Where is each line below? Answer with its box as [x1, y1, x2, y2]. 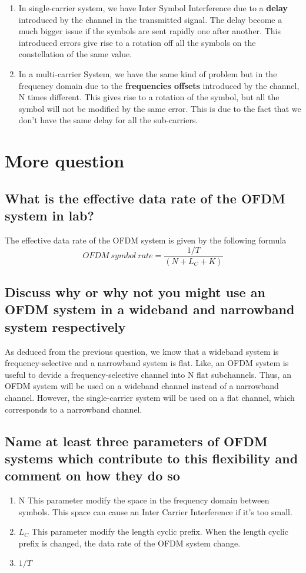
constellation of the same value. [18, 48, 132, 60]
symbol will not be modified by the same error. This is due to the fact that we [18, 102, 301, 114]
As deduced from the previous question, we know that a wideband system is [5, 345, 279, 357]
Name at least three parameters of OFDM [5, 432, 268, 450]
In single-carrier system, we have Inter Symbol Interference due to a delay [18, 2, 288, 14]
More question [5, 149, 125, 173]
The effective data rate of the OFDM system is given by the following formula [5, 233, 287, 246]
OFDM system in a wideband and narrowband [5, 300, 295, 318]
